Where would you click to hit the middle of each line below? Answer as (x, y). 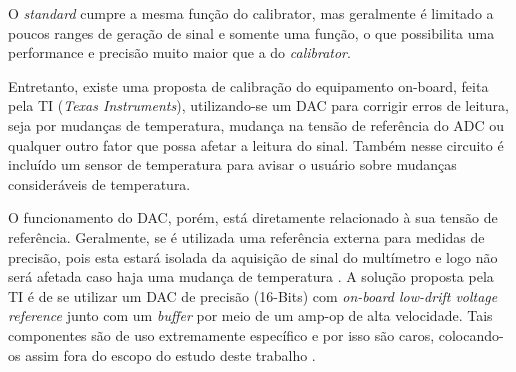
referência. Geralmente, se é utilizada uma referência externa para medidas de (246, 236)
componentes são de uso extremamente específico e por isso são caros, (221, 334)
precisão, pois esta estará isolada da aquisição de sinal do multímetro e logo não (253, 256)
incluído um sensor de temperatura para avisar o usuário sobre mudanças (232, 164)
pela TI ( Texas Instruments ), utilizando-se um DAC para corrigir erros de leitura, (258, 105)
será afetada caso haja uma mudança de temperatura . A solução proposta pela (251, 276)
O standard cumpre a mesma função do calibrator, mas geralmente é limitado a (251, 13)
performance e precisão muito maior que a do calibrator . (179, 52)
